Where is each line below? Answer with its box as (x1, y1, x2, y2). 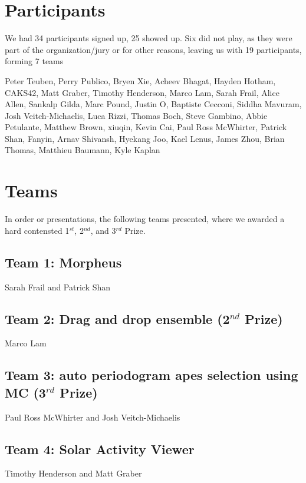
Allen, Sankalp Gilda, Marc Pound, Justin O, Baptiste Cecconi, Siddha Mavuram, (5, 98, 302, 110)
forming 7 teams (5, 55, 64, 67)
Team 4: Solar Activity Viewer (5, 439, 195, 458)
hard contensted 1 (5, 224, 70, 236)
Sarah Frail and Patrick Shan (5, 280, 111, 293)
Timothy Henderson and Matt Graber (5, 467, 142, 479)
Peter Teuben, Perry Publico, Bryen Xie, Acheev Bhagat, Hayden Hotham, (5, 74, 276, 87)
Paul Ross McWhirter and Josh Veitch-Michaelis (5, 411, 180, 423)
